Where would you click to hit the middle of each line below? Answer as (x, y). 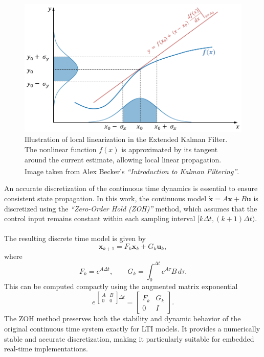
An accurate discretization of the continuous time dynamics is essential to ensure (131, 188)
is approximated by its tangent (170, 149)
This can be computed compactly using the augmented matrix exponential (121, 286)
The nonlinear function (61, 149)
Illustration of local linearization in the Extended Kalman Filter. (126, 139)
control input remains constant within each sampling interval (100, 218)
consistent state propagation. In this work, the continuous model (105, 198)
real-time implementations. (46, 349)
